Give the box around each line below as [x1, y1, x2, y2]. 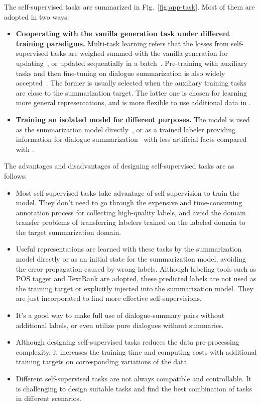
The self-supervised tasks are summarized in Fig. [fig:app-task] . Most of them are [4, 2, 255, 12]
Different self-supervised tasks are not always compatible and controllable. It [16, 373, 251, 383]
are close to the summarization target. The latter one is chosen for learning [16, 87, 247, 98]
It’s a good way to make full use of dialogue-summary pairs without [16, 310, 225, 320]
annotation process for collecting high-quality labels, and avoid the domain [16, 207, 246, 217]
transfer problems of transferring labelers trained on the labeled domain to [16, 217, 245, 227]
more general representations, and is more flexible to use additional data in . [16, 97, 251, 108]
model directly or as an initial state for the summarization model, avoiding [16, 254, 246, 264]
